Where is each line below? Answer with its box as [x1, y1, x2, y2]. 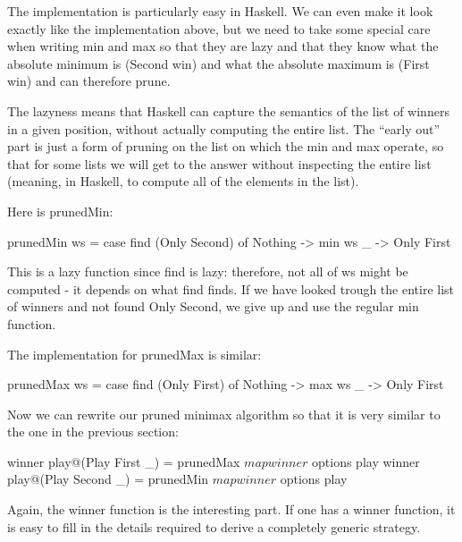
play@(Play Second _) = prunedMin [7, 470, 209, 488]
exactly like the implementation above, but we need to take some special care [7, 19, 431, 38]
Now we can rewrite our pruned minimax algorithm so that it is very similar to [7, 404, 441, 423]
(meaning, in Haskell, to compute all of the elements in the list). [7, 172, 359, 191]
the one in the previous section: [7, 422, 179, 441]
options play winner [312, 452, 420, 470]
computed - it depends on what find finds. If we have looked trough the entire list [7, 279, 455, 298]
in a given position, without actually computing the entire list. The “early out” [7, 119, 441, 138]
